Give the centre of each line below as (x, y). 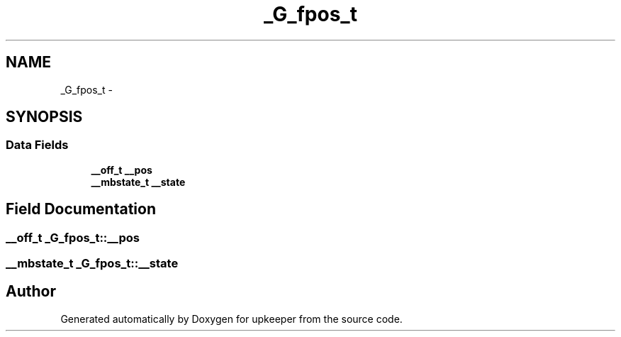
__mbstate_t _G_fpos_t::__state (92, 264)
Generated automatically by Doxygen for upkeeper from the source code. (231, 319)
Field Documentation (81, 209)
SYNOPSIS (44, 117)
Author (31, 292)
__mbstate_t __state (138, 182)
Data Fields (37, 145)
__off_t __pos (122, 170)
